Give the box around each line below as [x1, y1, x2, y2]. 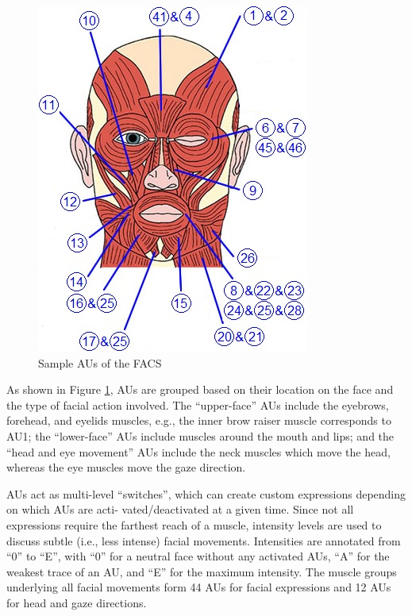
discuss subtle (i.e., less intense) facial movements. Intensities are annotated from [6, 532, 401, 549]
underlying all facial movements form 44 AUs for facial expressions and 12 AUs [6, 579, 391, 595]
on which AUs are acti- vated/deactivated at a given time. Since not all [6, 501, 354, 518]
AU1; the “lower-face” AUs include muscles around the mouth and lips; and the [6, 427, 395, 444]
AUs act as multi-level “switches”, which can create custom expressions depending [6, 485, 406, 502]
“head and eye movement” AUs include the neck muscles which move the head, [6, 443, 391, 460]
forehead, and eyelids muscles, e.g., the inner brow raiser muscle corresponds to [6, 412, 391, 429]
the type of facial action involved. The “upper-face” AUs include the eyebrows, [6, 396, 389, 413]
